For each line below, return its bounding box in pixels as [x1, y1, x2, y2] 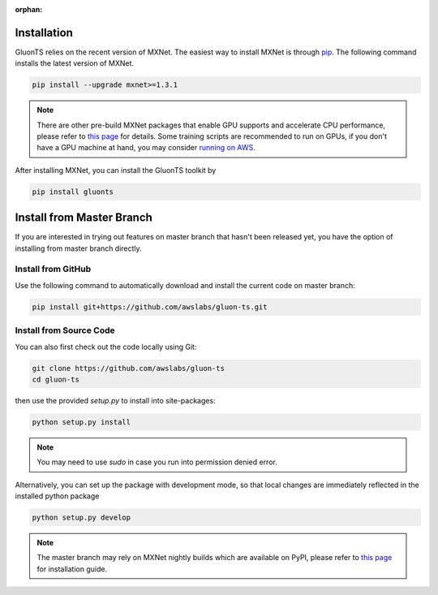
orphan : [15, 5, 43, 14]
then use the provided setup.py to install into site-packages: [15, 395, 216, 405]
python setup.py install [32, 417, 131, 426]
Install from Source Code [15, 325, 115, 336]
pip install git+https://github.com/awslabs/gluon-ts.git [32, 302, 268, 312]
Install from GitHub [15, 264, 92, 275]
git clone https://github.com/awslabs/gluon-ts [32, 364, 225, 373]
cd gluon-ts [32, 374, 80, 384]
